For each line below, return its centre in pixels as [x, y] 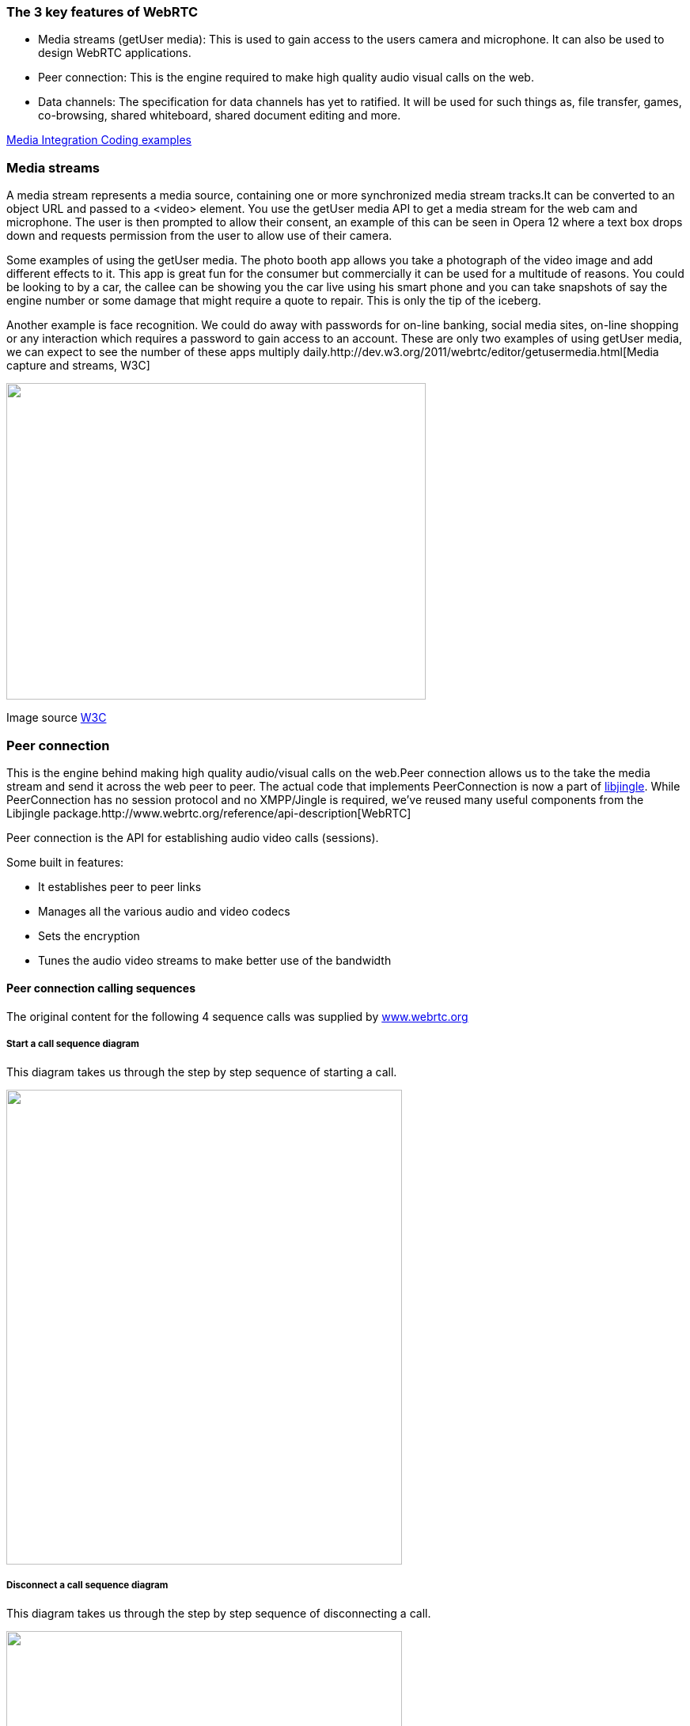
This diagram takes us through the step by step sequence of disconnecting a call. [219, 1613]
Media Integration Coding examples [99, 140]
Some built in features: [65, 862]
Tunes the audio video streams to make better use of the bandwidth [215, 960]
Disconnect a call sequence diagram [87, 1586]
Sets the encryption [89, 935]
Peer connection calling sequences [101, 988]
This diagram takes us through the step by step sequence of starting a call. [202, 1072]
